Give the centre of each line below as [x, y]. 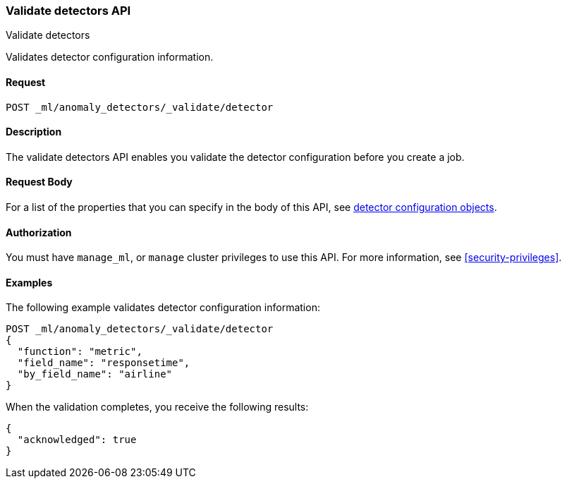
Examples [29, 282]
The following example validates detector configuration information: [163, 308]
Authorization [39, 232]
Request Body [39, 182]
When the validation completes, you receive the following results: [157, 407]
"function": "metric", [80, 352]
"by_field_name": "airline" [95, 374]
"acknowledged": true [77, 440]
